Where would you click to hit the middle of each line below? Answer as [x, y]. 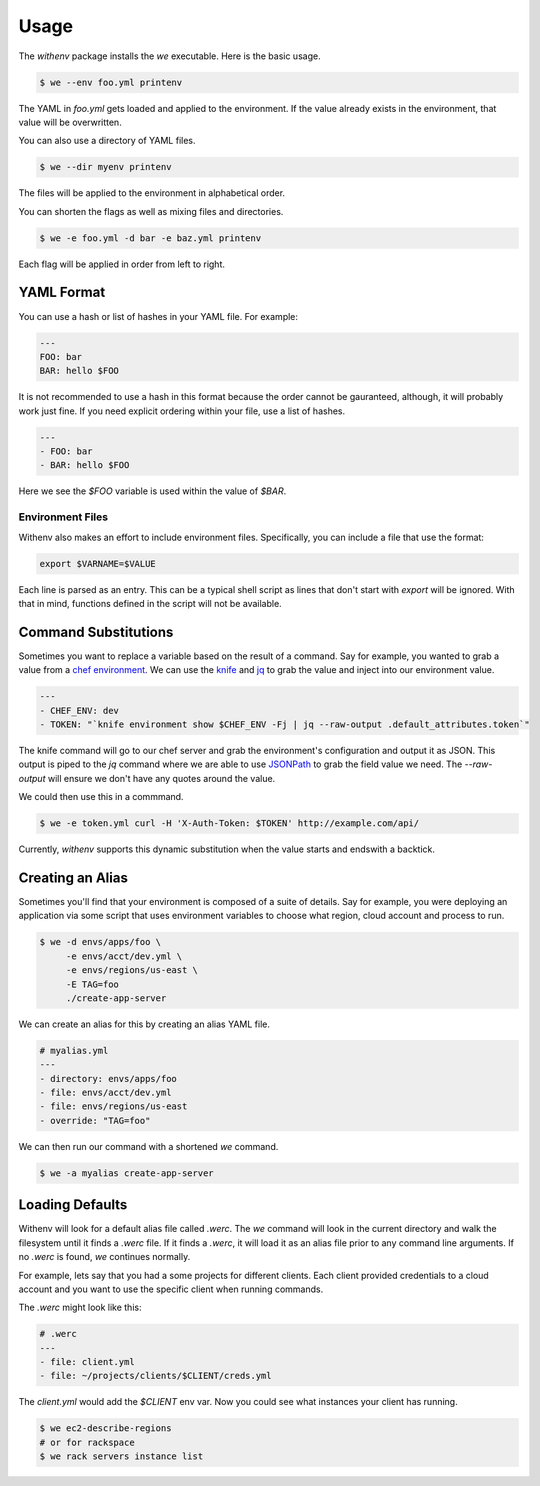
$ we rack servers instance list [121, 1456]
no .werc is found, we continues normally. [104, 1257]
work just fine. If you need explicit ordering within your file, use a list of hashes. [181, 411]
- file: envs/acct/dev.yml [105, 1093]
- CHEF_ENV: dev [79, 710]
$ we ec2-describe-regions [105, 1428]
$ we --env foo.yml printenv [111, 82]
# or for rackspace [87, 1442]
